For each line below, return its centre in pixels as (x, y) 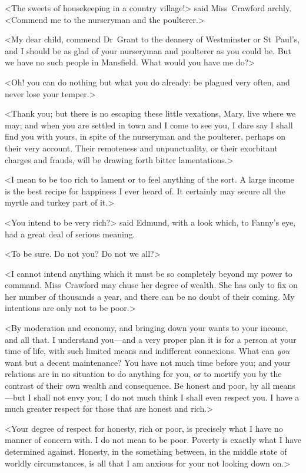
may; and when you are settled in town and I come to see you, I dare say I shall (149, 125)
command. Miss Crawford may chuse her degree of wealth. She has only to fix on (151, 285)
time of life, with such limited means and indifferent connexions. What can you (147, 351)
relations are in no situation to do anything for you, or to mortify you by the (143, 374)
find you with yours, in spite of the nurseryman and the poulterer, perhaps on (145, 136)
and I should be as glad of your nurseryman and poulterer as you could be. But (148, 50)
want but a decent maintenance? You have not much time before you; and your (148, 362)
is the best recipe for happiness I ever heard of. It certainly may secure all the (145, 191)
